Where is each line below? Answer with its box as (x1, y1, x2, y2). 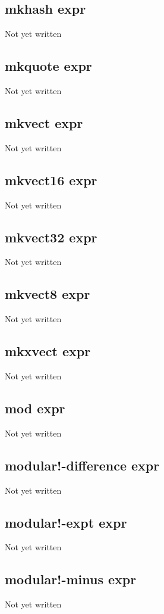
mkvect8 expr (5, 285, 90, 303)
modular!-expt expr (5, 513, 127, 531)
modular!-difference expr (5, 456, 160, 474)
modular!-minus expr (5, 570, 137, 588)
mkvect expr (5, 113, 83, 132)
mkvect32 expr (5, 227, 97, 246)
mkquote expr (5, 57, 92, 75)
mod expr (5, 398, 65, 417)
